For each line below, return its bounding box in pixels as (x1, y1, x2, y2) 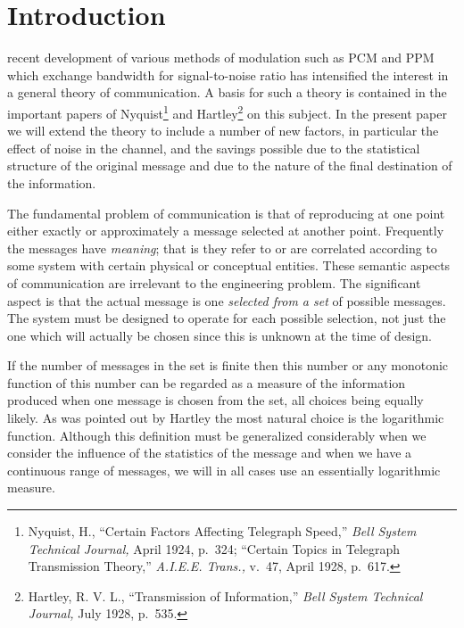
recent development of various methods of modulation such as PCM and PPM (7, 48, 435, 67)
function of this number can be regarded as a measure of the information (7, 373, 406, 392)
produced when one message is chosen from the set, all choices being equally (7, 391, 424, 409)
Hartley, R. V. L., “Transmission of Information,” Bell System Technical (28, 586, 423, 605)
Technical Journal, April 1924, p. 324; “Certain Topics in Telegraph (28, 539, 401, 558)
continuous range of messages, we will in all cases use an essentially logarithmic (7, 460, 441, 479)
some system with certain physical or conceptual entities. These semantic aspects (7, 256, 451, 275)
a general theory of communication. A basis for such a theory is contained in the (7, 83, 447, 102)
